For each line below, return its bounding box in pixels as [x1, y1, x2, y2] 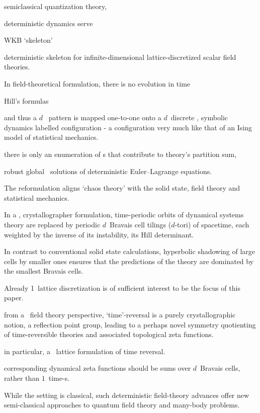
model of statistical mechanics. [4, 132, 99, 142]
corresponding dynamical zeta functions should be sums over [4, 363, 191, 373]
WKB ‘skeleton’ [4, 35, 53, 45]
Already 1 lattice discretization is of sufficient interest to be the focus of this [4, 282, 240, 293]
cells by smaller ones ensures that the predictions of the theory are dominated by [4, 256, 254, 266]
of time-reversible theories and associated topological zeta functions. [4, 329, 214, 340]
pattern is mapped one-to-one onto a [48, 112, 161, 123]
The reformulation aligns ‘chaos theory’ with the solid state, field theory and [4, 183, 240, 193]
